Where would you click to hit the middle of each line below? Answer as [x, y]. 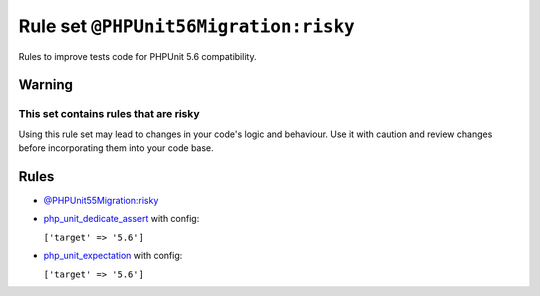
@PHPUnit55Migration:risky [101, 200]
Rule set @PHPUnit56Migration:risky [186, 26]
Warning [46, 85]
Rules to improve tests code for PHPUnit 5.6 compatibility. [137, 56]
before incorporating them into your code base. [116, 148]
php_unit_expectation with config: [113, 256]
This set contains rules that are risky [109, 114]
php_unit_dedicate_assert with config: [121, 219]
